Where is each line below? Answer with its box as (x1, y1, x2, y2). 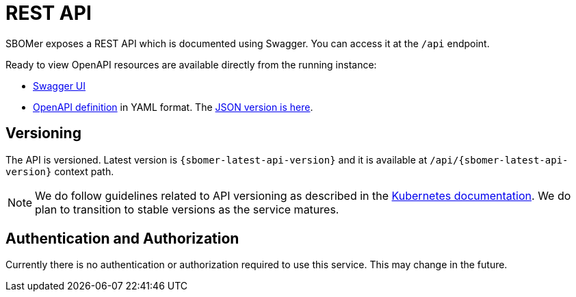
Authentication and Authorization (5, 230, 239, 248)
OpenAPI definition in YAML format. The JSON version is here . (33, 101, 313, 113)
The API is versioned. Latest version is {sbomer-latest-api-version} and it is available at (5, 153, 428, 166)
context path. (54, 165, 114, 177)
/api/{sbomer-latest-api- (430, 154, 568, 166)
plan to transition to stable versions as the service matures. (35, 202, 339, 216)
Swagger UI (33, 79, 86, 92)
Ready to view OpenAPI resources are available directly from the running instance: (5, 58, 377, 70)
